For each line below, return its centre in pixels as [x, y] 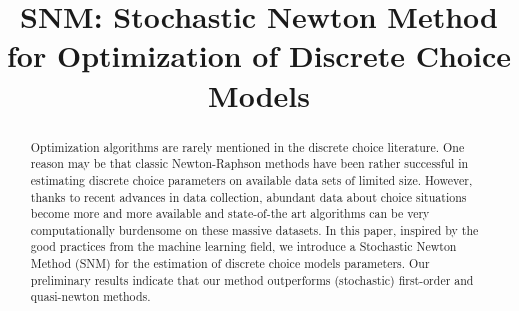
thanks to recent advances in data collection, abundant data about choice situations [248, 196]
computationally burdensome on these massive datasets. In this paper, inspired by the [254, 229]
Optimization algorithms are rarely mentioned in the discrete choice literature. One [247, 146]
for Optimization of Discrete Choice [259, 55]
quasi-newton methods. [90, 296]
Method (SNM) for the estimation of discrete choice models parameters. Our [230, 263]
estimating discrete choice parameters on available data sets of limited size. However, [251, 179]
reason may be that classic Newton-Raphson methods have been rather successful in [249, 163]
